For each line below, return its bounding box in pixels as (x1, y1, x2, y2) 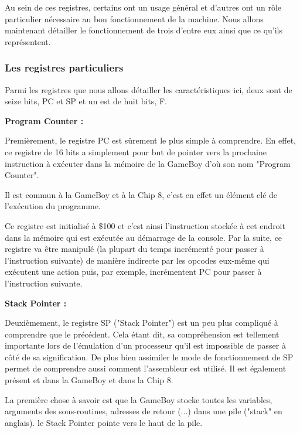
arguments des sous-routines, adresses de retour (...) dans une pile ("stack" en (5, 405, 282, 417)
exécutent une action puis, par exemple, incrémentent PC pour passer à (5, 265, 262, 278)
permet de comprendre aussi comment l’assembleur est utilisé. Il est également (5, 362, 287, 374)
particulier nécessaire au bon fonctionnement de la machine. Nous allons (5, 12, 264, 25)
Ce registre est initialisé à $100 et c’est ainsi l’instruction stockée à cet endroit (5, 219, 285, 231)
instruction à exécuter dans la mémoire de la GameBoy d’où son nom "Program (5, 157, 291, 169)
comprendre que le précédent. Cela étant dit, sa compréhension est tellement (5, 328, 279, 340)
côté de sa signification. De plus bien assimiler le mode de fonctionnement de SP (5, 350, 294, 363)
